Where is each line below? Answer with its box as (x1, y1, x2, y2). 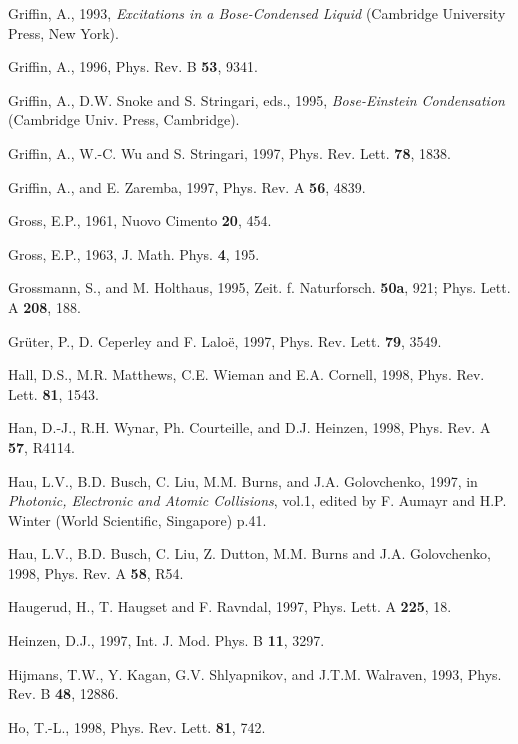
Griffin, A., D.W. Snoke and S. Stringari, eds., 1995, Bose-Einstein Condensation (8, 89, 505, 110)
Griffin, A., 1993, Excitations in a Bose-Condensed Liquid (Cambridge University (8, 3, 506, 23)
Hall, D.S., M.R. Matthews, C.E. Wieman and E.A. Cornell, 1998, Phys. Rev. (8, 364, 485, 385)
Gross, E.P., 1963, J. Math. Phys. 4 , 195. (8, 243, 260, 264)
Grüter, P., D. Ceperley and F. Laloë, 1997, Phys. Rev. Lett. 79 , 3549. (8, 330, 442, 351)
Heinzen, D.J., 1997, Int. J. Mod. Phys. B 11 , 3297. (8, 630, 325, 651)
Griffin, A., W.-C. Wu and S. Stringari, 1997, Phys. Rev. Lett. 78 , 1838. (8, 142, 451, 163)
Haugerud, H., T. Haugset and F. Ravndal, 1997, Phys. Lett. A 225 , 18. (8, 596, 452, 617)
